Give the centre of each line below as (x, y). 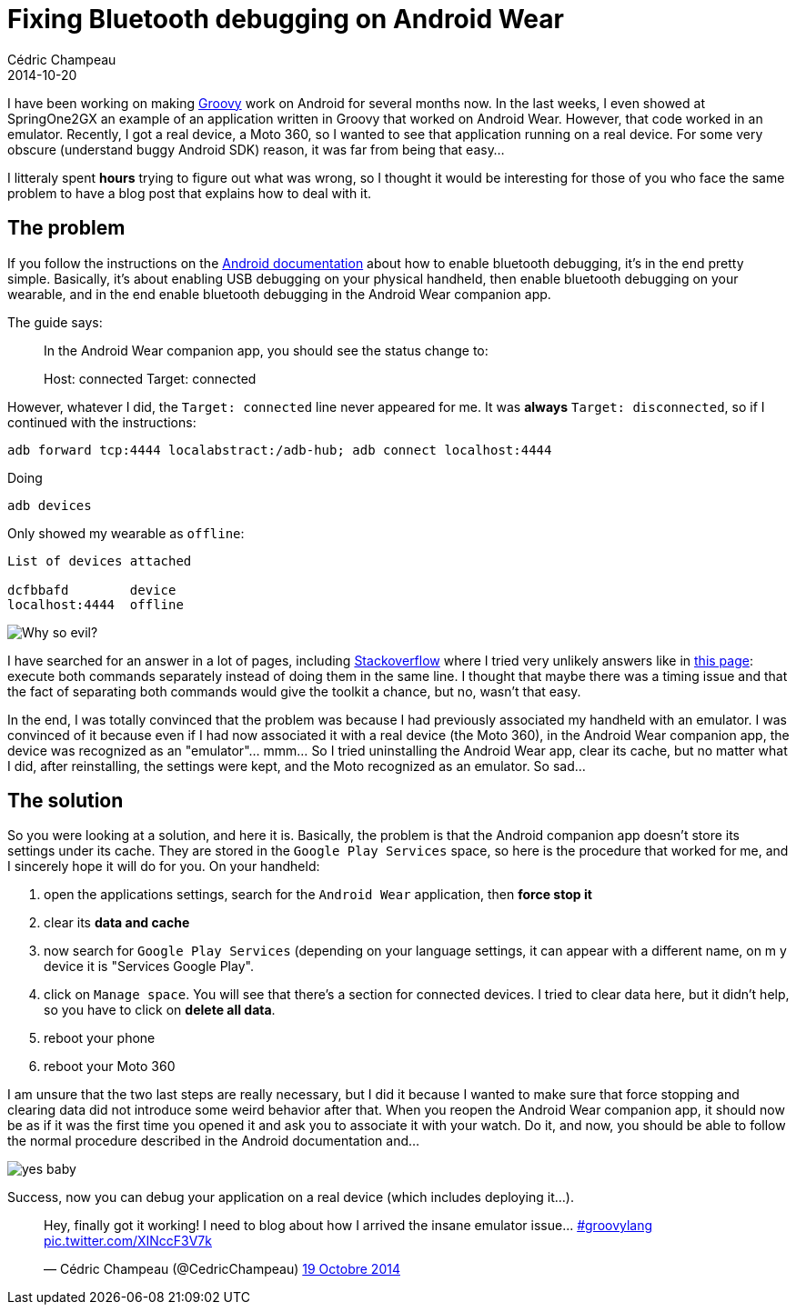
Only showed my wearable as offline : (126, 533)
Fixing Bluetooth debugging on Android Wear (286, 19)
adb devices (50, 505)
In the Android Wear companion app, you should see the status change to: (266, 350)
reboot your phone (100, 1038)
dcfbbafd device (92, 590)
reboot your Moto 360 (110, 1067)
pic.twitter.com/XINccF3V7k (128, 1241)
